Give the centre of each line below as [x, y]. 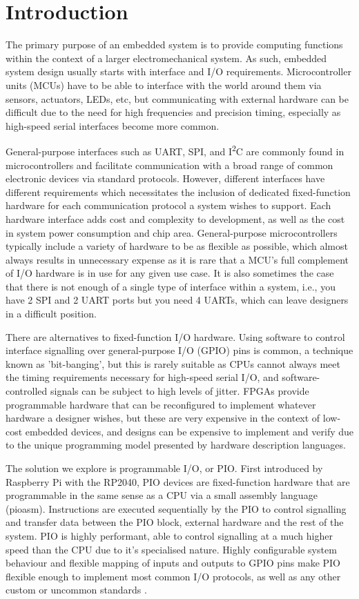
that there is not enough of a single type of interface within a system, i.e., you [171, 286]
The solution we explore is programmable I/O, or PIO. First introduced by [164, 468]
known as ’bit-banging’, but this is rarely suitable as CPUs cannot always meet [173, 363]
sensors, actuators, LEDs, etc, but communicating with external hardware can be [177, 98]
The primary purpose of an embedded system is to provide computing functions [174, 45]
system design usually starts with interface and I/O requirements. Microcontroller [178, 71]
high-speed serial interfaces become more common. [113, 125]
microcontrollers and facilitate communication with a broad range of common [169, 165]
